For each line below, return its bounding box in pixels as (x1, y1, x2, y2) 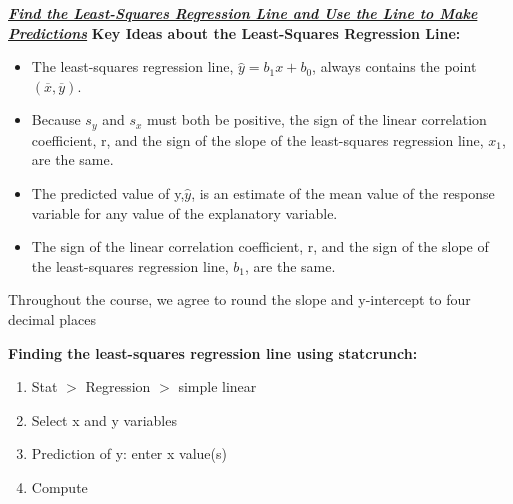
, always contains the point (312, 56, 477, 77)
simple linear (178, 376, 257, 397)
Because (31, 109, 81, 130)
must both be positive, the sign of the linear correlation (147, 109, 487, 130)
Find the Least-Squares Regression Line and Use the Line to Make (8, 3, 478, 23)
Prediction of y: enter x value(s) (31, 443, 227, 464)
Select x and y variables (31, 409, 177, 430)
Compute (31, 476, 88, 497)
